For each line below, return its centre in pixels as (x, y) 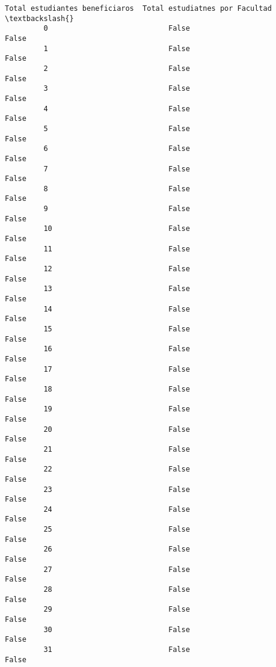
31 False (117, 650)
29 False (117, 610)
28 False (117, 590)
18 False (117, 389)
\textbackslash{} (39, 18)
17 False (117, 369)
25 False (117, 530)
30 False (117, 629)
